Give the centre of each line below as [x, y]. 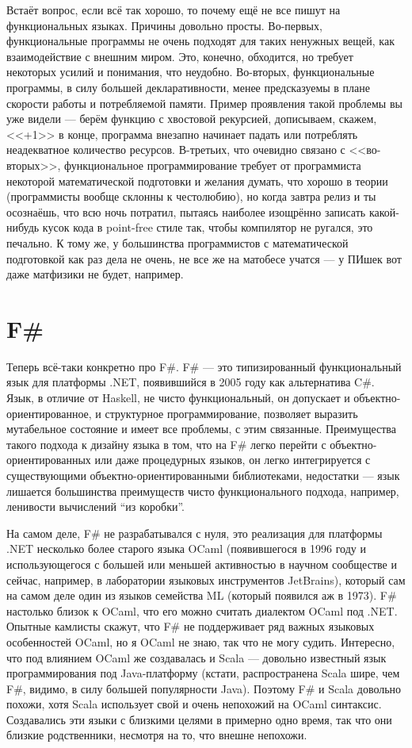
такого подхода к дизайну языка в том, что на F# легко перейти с [166, 444]
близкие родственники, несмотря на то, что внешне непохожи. [157, 735]
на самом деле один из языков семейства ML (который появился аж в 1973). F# [202, 595]
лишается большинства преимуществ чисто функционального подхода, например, [203, 491]
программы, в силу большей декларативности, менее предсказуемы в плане [189, 87]
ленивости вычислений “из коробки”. [95, 506]
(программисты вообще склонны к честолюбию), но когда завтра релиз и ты [191, 196]
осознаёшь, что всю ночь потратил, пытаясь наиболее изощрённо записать [186, 211]
